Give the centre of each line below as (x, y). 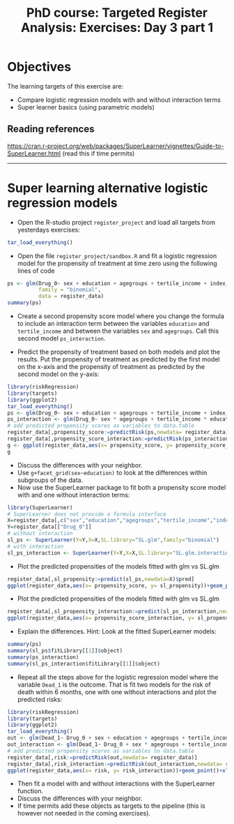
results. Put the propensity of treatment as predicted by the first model (118, 359)
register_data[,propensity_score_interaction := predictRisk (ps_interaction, (119, 439)
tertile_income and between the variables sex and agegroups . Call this (118, 331)
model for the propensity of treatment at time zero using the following (117, 263)
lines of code (36, 271)
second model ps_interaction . (61, 338)
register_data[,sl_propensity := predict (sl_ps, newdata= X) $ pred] (101, 579)
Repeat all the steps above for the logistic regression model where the (118, 677)
